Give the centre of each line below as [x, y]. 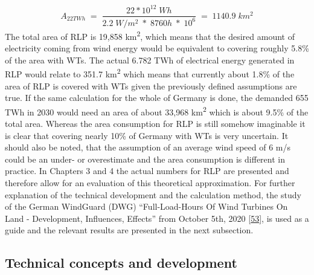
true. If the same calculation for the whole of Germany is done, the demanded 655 [157, 98]
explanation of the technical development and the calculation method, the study [153, 194]
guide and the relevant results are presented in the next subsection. [129, 230]
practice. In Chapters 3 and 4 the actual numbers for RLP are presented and [147, 171]
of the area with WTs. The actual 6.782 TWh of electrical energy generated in [150, 60]
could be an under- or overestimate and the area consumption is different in [145, 159]
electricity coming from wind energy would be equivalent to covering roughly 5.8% [157, 48]
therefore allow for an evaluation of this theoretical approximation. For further [150, 183]
